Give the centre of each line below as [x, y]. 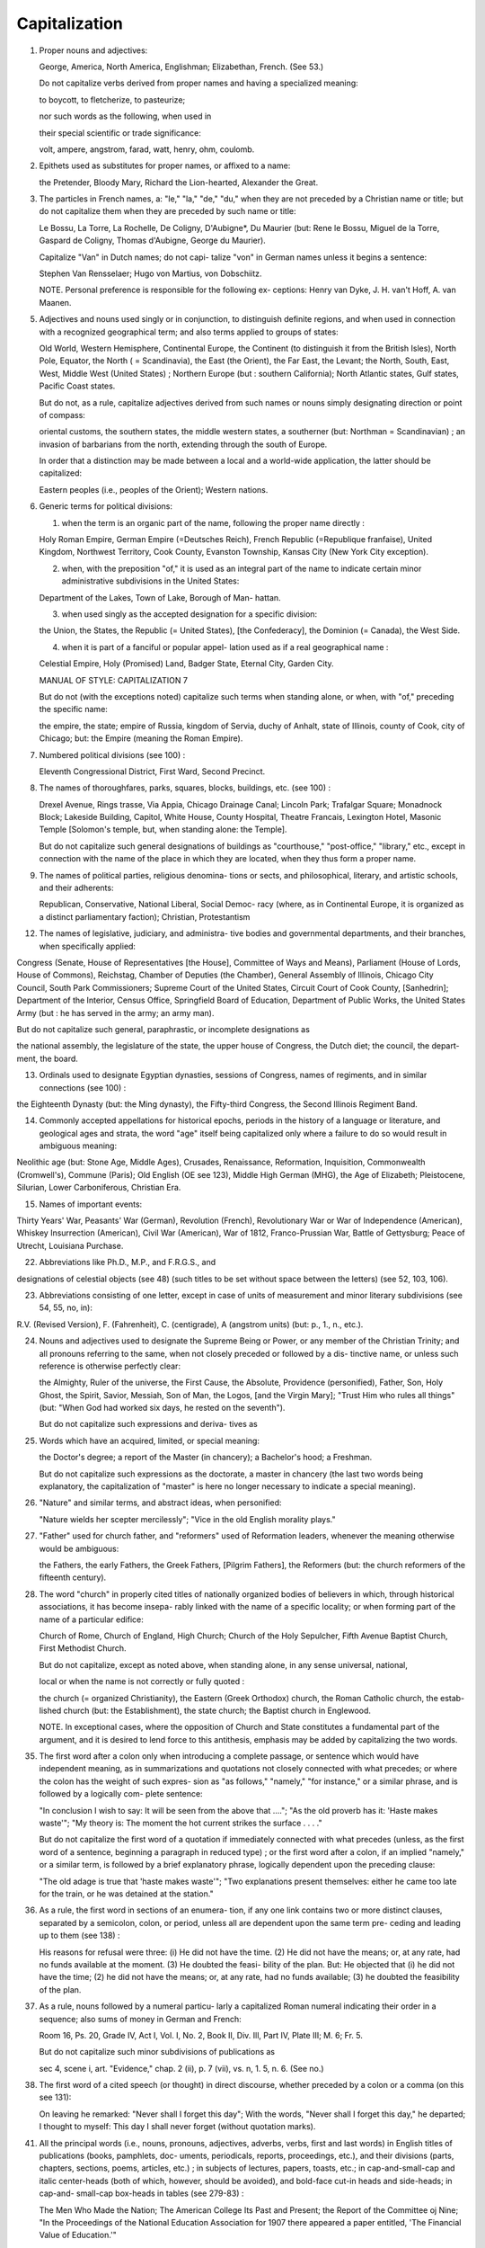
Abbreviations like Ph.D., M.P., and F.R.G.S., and [128, 1262]
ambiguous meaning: [78, 1146]
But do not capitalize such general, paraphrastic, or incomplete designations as [163, 1029]
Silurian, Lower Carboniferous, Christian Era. [99, 1188]
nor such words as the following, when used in [125, 116]
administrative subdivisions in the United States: [150, 581]
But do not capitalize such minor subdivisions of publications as [157, 2052]
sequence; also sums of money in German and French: [140, 2019]
